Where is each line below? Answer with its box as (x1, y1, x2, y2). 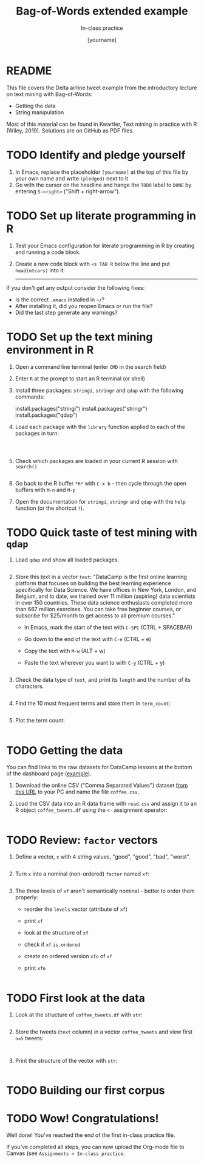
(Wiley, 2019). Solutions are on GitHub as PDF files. (6, 126, 134, 134)
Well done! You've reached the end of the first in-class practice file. (6, 1131, 175, 1139)
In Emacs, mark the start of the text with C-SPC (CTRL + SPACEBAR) (24, 624, 193, 631)
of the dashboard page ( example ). (6, 770, 92, 777)
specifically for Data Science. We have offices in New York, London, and (15, 586, 197, 594)
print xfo (24, 964, 46, 972)
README (6, 64, 52, 77)
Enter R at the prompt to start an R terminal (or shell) (15, 375, 146, 382)
